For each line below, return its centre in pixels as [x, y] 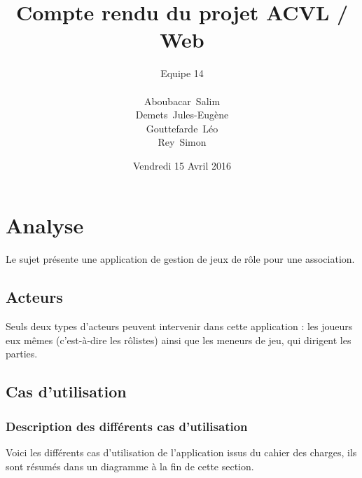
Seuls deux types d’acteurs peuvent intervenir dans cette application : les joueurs [179, 326]
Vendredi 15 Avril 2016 [182, 165]
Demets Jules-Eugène [182, 115]
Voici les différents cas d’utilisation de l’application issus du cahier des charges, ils [181, 452]
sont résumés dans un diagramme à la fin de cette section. [130, 466]
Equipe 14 [182, 73]
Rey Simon [182, 142]
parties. [22, 354]
